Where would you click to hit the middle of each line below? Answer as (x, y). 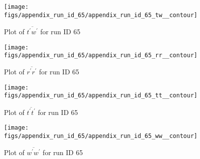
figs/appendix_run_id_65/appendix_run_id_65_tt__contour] (101, 96)
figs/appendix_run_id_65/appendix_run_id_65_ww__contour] (101, 136)
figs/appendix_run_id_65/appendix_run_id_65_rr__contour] (101, 56)
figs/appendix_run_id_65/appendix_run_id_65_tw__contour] (101, 15)
